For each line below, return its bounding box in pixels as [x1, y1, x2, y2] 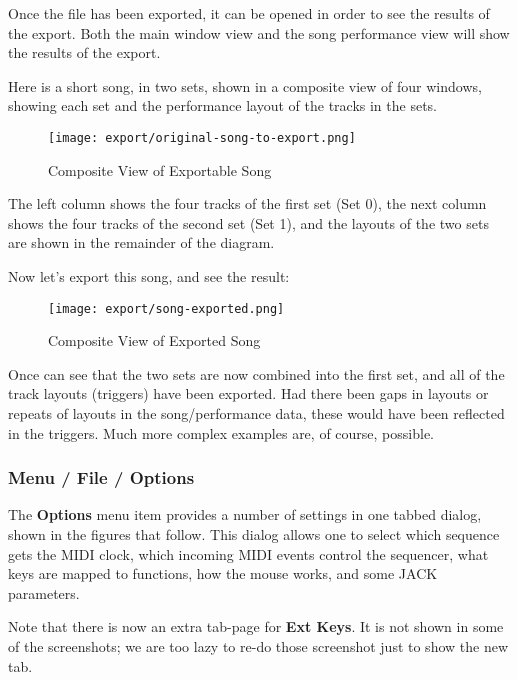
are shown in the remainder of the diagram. [8, 232, 275, 253]
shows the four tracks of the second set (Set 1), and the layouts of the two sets [8, 212, 489, 233]
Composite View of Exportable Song [48, 159, 272, 180]
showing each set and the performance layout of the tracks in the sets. [8, 95, 438, 116]
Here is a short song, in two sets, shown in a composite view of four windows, [8, 75, 482, 96]
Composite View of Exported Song [48, 330, 261, 351]
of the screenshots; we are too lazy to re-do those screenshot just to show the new [8, 636, 509, 656]
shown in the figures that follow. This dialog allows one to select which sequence [8, 524, 500, 545]
